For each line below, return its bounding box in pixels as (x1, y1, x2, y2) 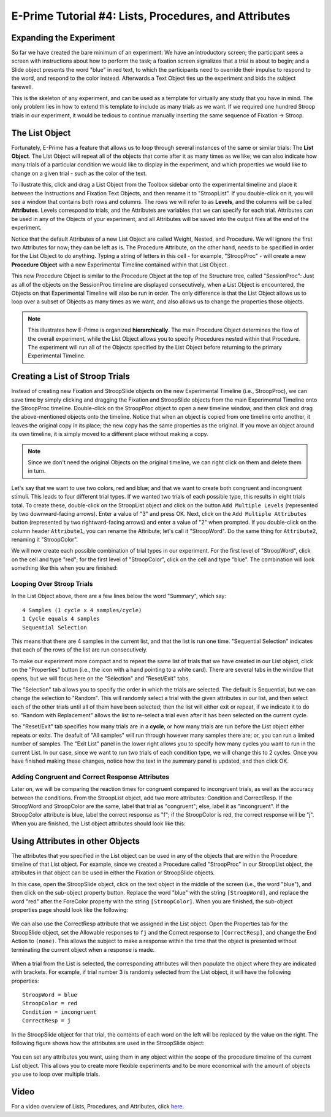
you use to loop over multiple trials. (11, 1070, 101, 1078)
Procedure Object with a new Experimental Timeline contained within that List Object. (11, 261, 229, 268)
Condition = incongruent (22, 1008, 97, 1016)
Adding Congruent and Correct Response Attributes (11, 773, 170, 781)
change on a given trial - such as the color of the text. (11, 169, 147, 177)
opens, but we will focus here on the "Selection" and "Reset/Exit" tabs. (11, 674, 190, 682)
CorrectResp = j (22, 1017, 71, 1024)
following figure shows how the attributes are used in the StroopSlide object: (11, 1040, 205, 1047)
